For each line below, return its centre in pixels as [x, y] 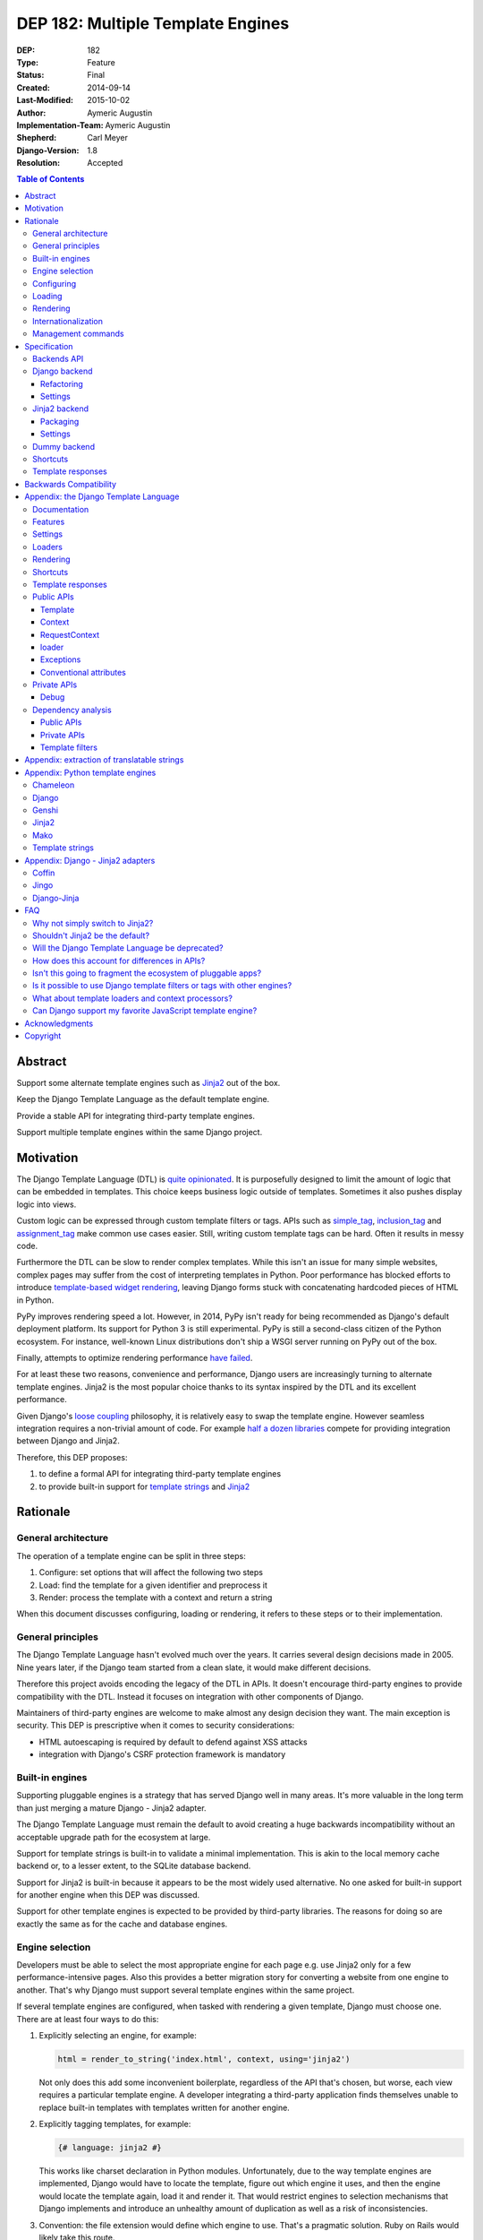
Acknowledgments [59, 1023]
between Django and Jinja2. [68, 1441]
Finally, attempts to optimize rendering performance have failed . [135, 1358]
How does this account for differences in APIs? [119, 961]
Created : [34, 87]
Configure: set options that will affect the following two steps [151, 1572]
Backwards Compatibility [70, 484]
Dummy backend [64, 446]
